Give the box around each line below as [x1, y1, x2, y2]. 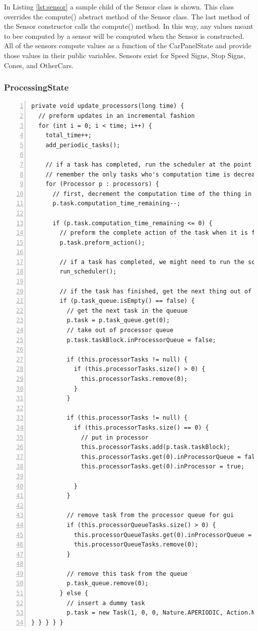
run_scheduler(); [60, 268, 117, 275]
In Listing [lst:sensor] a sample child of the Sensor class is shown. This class [4, 1, 234, 11]
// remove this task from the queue [66, 570, 188, 577]
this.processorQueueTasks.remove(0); [73, 541, 198, 548]
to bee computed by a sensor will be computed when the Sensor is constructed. [4, 30, 245, 41]
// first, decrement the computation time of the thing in [52, 190, 252, 197]
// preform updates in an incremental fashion [38, 112, 195, 119]
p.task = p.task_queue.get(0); [66, 317, 170, 324]
